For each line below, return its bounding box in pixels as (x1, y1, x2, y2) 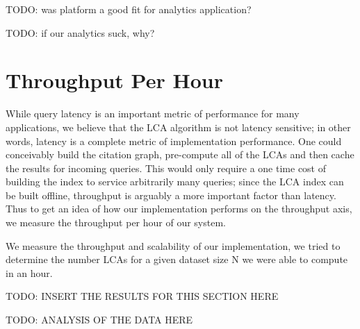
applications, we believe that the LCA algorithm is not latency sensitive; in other (6, 119, 351, 134)
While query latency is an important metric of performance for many (6, 106, 300, 121)
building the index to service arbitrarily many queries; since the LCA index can (6, 174, 344, 189)
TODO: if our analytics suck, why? (6, 25, 155, 40)
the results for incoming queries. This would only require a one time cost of (6, 160, 327, 175)
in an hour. (6, 265, 53, 280)
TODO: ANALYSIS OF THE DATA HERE (6, 312, 193, 327)
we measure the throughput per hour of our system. (6, 215, 226, 230)
